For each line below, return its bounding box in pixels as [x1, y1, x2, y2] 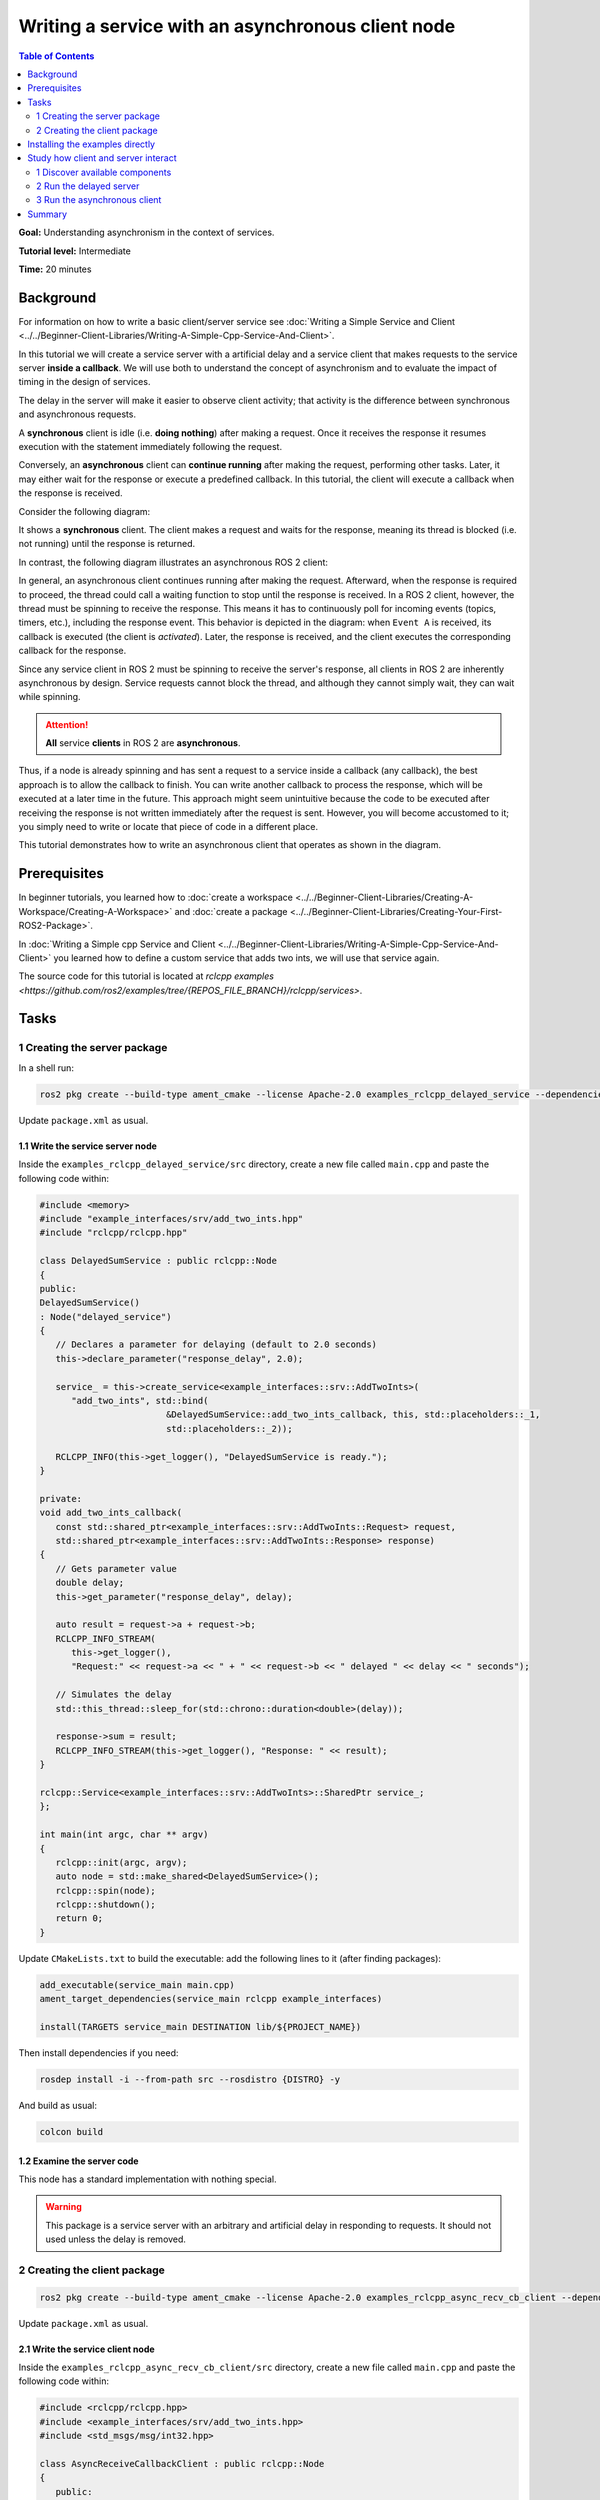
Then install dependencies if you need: [18, 2047, 179, 2059]
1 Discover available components [36, 166, 172, 178]
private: [39, 1493, 83, 1504]
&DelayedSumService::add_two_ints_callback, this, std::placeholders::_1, [165, 1409, 541, 1420]
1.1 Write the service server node [18, 1140, 157, 1152]
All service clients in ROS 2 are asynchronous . [45, 737, 241, 749]
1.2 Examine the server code [18, 2155, 139, 2167]
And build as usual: [18, 2099, 98, 2111]
